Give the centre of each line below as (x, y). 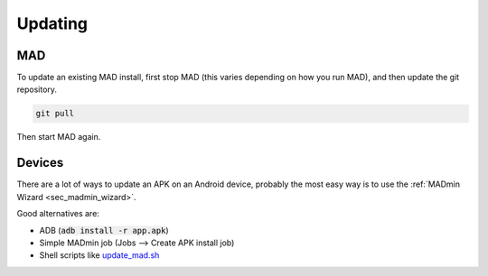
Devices (40, 163)
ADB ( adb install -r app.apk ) (104, 230)
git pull (55, 114)
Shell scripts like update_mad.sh (99, 255)
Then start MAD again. (59, 137)
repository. (37, 89)
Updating (52, 23)
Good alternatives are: (58, 214)
